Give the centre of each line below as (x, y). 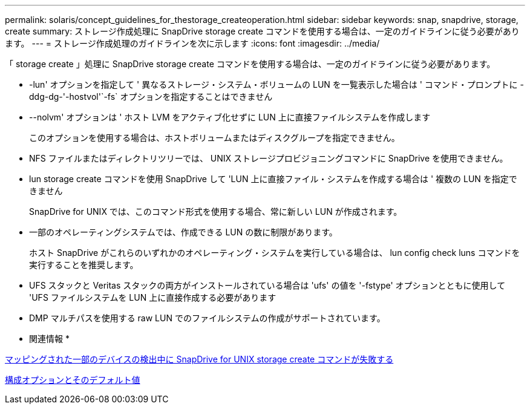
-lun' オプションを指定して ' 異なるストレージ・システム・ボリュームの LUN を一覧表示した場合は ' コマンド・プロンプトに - (276, 84)
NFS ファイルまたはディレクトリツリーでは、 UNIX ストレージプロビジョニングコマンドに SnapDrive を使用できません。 (269, 158)
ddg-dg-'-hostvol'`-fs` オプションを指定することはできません (151, 97)
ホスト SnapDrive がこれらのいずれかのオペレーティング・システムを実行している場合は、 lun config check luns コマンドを (275, 253)
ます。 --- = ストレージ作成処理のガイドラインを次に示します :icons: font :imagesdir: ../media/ (192, 43)
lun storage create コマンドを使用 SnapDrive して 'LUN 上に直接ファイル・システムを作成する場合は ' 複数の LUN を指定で (273, 179)
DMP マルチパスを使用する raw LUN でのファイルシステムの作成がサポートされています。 (207, 318)
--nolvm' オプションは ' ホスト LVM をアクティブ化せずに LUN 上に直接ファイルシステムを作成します (230, 117)
